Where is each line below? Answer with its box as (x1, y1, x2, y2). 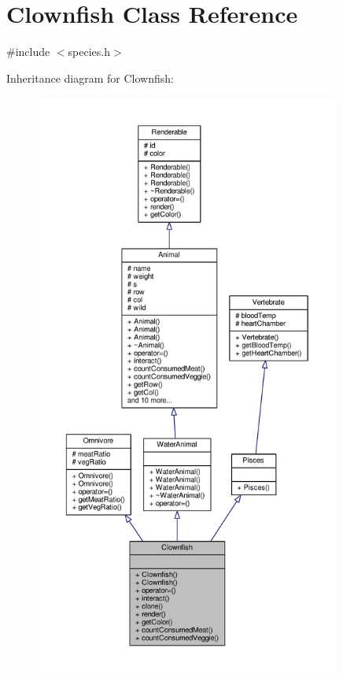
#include (6, 43, 50, 60)
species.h (68, 43, 110, 60)
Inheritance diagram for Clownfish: (6, 69, 174, 86)
